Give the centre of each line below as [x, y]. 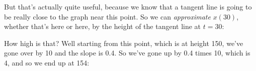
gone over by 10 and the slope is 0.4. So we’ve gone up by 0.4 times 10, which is [127, 53]
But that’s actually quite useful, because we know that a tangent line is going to [128, 6]
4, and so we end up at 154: [47, 62]
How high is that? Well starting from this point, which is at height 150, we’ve [124, 43]
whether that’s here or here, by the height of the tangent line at [103, 26]
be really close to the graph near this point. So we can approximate [107, 16]
